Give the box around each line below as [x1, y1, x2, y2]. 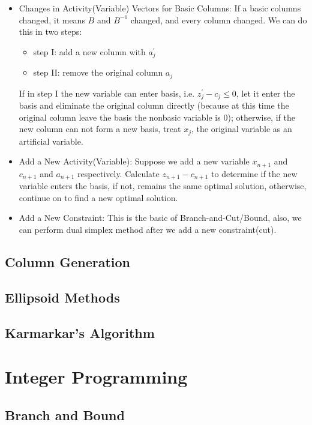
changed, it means [19, 13, 85, 26]
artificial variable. [19, 134, 83, 147]
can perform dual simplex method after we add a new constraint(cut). [19, 223, 277, 236]
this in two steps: [19, 25, 82, 38]
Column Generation [5, 253, 131, 271]
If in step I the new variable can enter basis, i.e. [19, 86, 195, 99]
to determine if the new [211, 167, 298, 179]
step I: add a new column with [33, 45, 146, 58]
